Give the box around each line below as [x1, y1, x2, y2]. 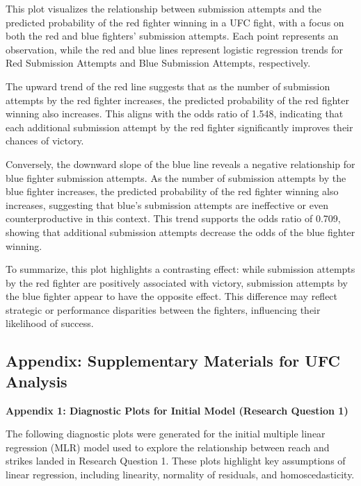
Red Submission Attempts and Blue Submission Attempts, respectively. [6, 56, 311, 70]
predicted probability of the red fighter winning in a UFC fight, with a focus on [6, 15, 344, 29]
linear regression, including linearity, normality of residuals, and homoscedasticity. [6, 467, 355, 482]
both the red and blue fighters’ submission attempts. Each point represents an [6, 28, 339, 43]
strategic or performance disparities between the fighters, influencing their [6, 302, 321, 317]
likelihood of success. [6, 316, 94, 330]
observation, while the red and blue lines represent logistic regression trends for [6, 42, 344, 56]
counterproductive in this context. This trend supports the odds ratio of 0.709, [6, 211, 341, 226]
